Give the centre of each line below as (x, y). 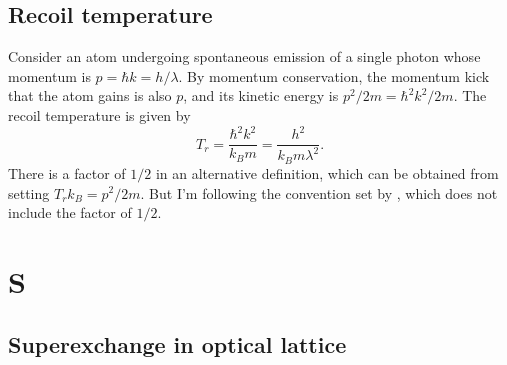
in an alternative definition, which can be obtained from (327, 172)
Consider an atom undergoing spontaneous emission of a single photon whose (244, 56)
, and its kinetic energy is (261, 95)
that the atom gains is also (90, 95)
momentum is (49, 75)
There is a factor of (67, 172)
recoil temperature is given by (99, 114)
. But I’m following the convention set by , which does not (319, 192)
